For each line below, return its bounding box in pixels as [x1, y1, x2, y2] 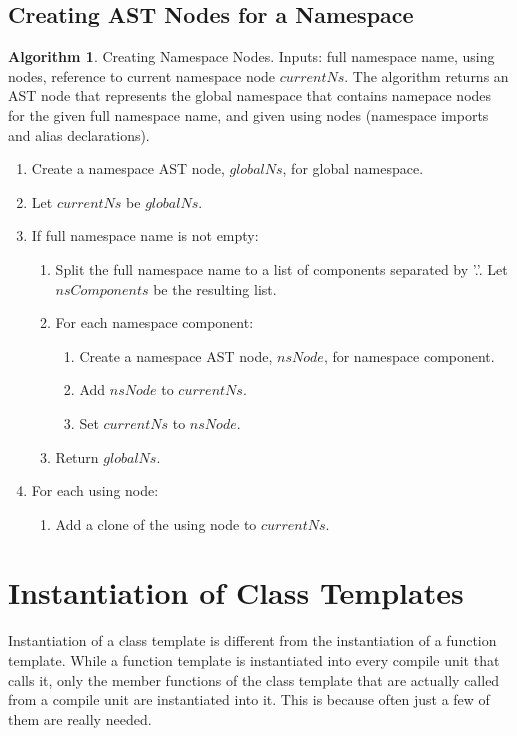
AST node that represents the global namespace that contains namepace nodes [8, 85, 492, 106]
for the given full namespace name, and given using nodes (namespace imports [8, 104, 489, 125]
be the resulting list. [153, 278, 277, 299]
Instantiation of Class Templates [8, 572, 464, 613]
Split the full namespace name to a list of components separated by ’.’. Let [55, 258, 508, 279]
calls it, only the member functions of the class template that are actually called [8, 669, 500, 690]
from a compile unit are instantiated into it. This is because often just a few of [8, 689, 490, 710]
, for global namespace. [282, 158, 424, 179]
